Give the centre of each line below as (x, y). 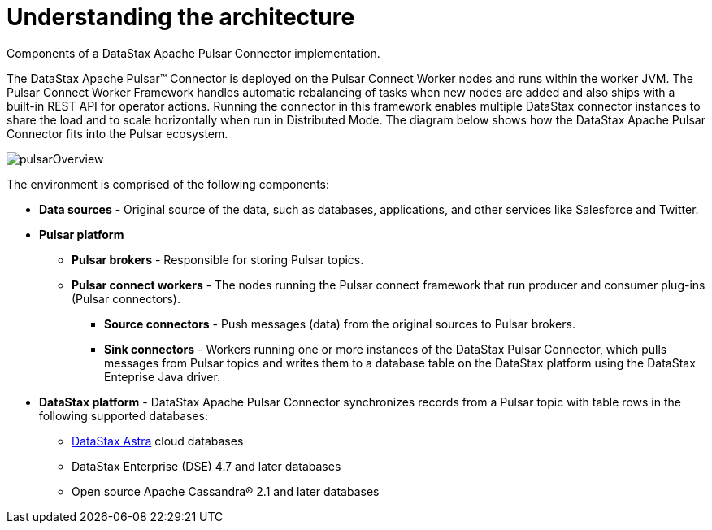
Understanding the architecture (181, 17)
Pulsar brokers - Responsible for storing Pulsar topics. (218, 259)
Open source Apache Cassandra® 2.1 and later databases (226, 491)
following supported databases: (124, 415)
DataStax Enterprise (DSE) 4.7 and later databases (206, 466)
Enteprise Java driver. (162, 376)
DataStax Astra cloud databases (158, 441)
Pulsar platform (82, 234)
